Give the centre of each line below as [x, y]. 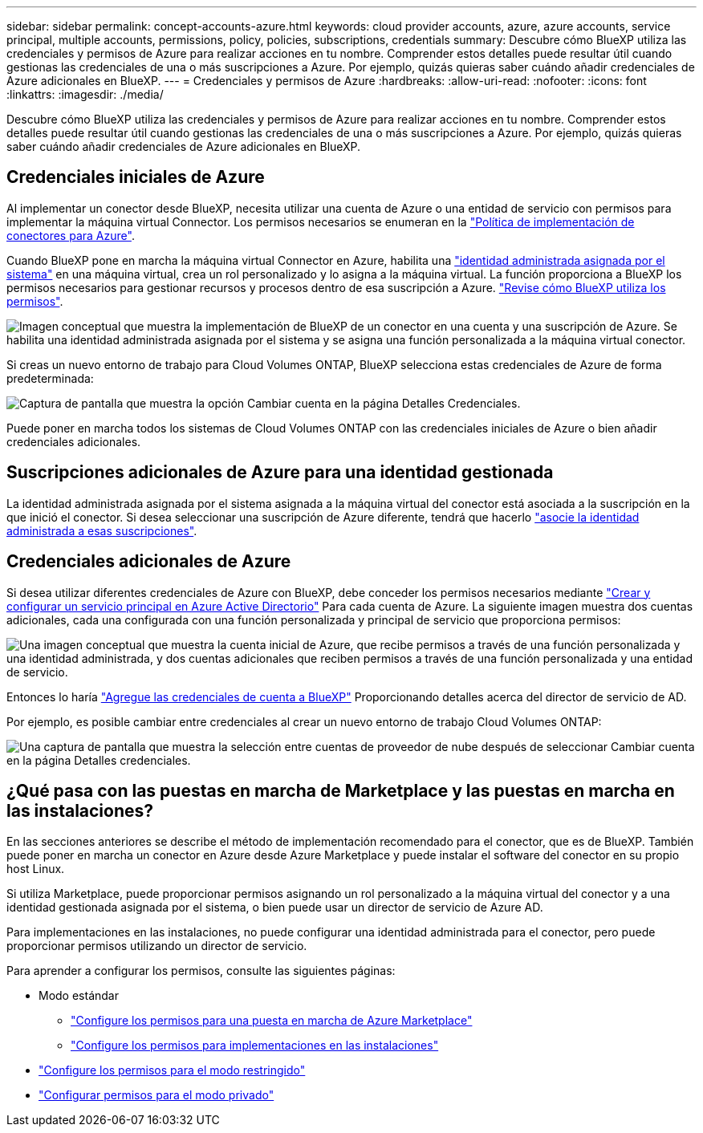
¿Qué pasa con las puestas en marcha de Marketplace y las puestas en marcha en [341, 790]
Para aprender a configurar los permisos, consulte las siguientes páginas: [201, 971]
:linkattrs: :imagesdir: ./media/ [85, 94]
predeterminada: [50, 378]
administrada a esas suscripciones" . [102, 530]
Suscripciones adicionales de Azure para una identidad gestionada [280, 473]
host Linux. [36, 869]
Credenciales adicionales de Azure [149, 562]
